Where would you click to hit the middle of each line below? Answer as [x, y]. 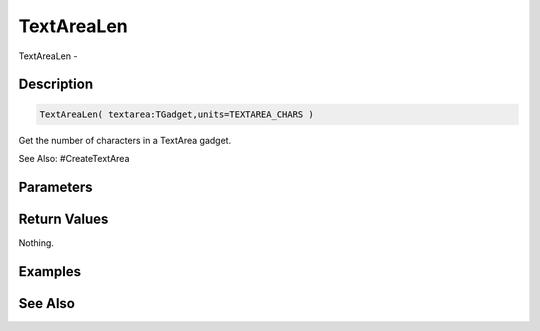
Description [56, 84]
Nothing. [36, 242]
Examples [50, 271]
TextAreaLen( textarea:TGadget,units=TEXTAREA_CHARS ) [176, 114]
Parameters [55, 186]
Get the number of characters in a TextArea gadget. [125, 140]
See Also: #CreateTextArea [74, 158]
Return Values [63, 218]
